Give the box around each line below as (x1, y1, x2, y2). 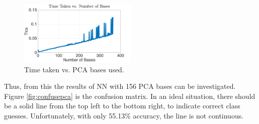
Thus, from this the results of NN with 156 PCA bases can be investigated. (4, 81, 236, 91)
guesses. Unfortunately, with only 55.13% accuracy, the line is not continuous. (4, 110, 244, 120)
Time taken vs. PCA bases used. (24, 64, 124, 74)
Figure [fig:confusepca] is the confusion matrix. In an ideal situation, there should (4, 90, 255, 101)
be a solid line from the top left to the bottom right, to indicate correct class (4, 100, 240, 111)
